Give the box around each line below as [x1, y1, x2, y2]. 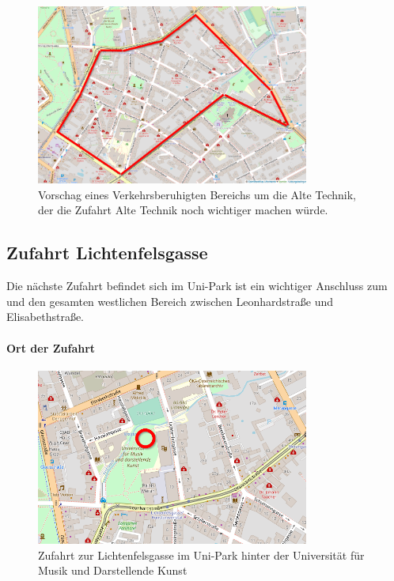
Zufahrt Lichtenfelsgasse [6, 240, 208, 265]
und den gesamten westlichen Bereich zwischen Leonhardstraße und [6, 292, 333, 309]
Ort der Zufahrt [6, 339, 96, 356]
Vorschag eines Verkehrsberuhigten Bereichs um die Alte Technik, [38, 186, 357, 202]
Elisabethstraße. [6, 308, 85, 325]
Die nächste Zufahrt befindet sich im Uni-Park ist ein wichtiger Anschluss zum [6, 277, 388, 294]
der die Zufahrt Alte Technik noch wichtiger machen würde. [38, 202, 328, 218]
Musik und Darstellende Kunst [38, 562, 188, 579]
